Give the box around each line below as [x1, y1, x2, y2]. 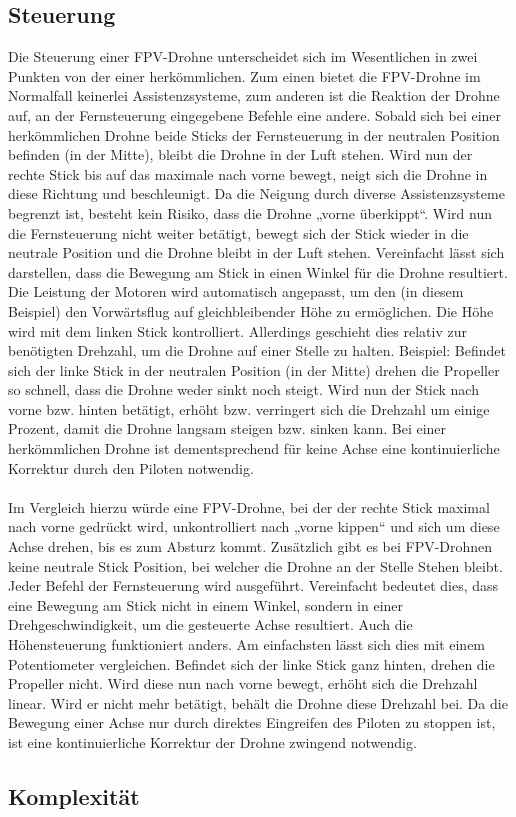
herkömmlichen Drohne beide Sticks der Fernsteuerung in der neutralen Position [8, 124, 500, 145]
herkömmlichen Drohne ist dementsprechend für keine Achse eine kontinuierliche [8, 438, 500, 459]
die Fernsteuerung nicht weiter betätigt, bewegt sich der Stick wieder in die [8, 222, 469, 243]
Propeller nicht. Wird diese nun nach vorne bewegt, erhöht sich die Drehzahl [8, 673, 478, 694]
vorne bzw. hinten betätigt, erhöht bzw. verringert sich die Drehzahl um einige [8, 398, 490, 419]
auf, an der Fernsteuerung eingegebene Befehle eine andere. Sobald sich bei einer [8, 104, 502, 125]
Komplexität [8, 780, 140, 811]
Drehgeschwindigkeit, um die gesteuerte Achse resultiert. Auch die [8, 614, 413, 635]
